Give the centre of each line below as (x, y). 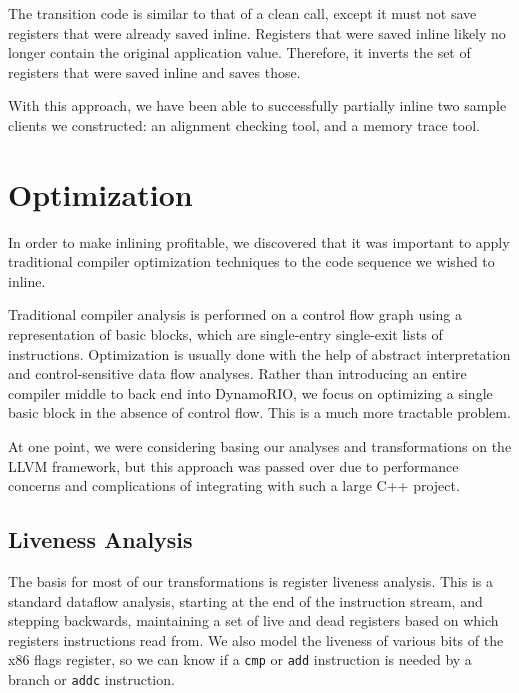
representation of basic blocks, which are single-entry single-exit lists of (225, 334)
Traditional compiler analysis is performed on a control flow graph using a (235, 314)
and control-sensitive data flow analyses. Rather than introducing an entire (237, 373)
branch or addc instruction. (91, 679)
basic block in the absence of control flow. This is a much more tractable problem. (259, 412)
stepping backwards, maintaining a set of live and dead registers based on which (253, 620)
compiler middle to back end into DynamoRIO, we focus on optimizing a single (250, 392)
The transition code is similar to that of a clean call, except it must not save (242, 13)
